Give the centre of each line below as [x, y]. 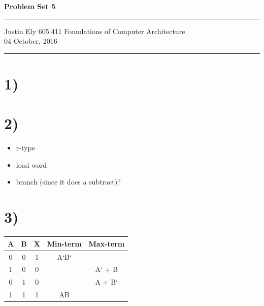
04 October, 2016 [31, 41]
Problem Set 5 [30, 6]
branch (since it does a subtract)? [68, 182]
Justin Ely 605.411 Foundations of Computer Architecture [95, 31]
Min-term [64, 243]
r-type [25, 148]
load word [31, 164]
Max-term [107, 243]
